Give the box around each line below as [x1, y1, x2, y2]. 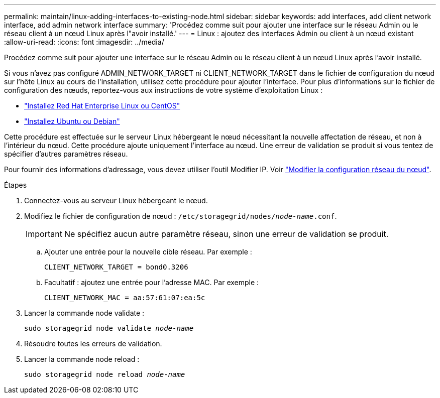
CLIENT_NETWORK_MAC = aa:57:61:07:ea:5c [44, 294, 205, 302]
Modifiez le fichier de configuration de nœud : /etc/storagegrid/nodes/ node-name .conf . [24, 212, 337, 220]
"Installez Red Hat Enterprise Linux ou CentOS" [24, 101, 180, 110]
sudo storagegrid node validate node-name [24, 324, 194, 332]
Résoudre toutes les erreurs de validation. [24, 339, 162, 348]
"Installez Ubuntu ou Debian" [24, 117, 120, 125]
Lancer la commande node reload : [24, 355, 140, 363]
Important [26, 229, 62, 239]
